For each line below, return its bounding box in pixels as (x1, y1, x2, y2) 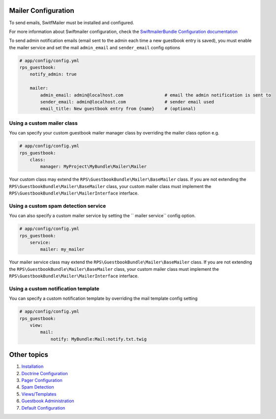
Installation (21, 363, 44, 369)
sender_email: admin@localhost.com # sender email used (40, 99, 214, 105)
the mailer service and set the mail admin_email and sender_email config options (9, 44, 181, 50)
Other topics (9, 351, 49, 359)
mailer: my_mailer (40, 247, 85, 252)
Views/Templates (21, 391, 57, 397)
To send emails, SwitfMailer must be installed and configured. (9, 20, 134, 26)
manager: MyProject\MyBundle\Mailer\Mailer (40, 164, 147, 169)
